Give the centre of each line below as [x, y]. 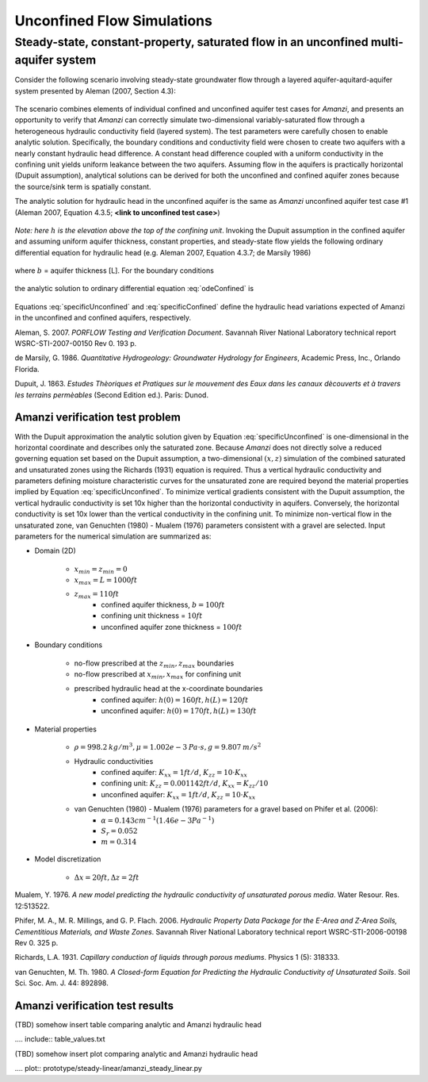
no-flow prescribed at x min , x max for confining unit [158, 675]
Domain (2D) [55, 551]
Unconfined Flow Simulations [114, 21]
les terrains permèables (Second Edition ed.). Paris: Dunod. [112, 395]
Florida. [27, 369]
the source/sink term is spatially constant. [83, 186]
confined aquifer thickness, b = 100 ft [163, 605]
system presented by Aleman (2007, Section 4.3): [95, 90]
